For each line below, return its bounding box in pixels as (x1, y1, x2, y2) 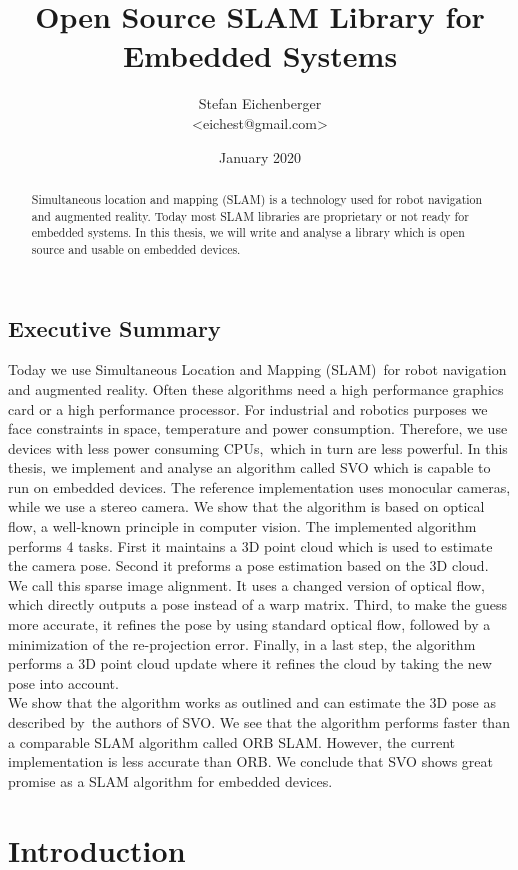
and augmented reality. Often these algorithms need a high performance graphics (8, 378, 504, 399)
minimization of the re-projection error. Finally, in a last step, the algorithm (8, 633, 476, 654)
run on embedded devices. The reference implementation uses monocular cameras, (8, 476, 511, 497)
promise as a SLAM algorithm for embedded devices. (8, 770, 333, 791)
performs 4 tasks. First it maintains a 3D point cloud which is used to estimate (8, 535, 493, 556)
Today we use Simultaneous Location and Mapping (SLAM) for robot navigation (8, 359, 507, 380)
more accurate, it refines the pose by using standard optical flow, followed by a (8, 614, 491, 635)
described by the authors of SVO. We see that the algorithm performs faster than (8, 712, 510, 733)
